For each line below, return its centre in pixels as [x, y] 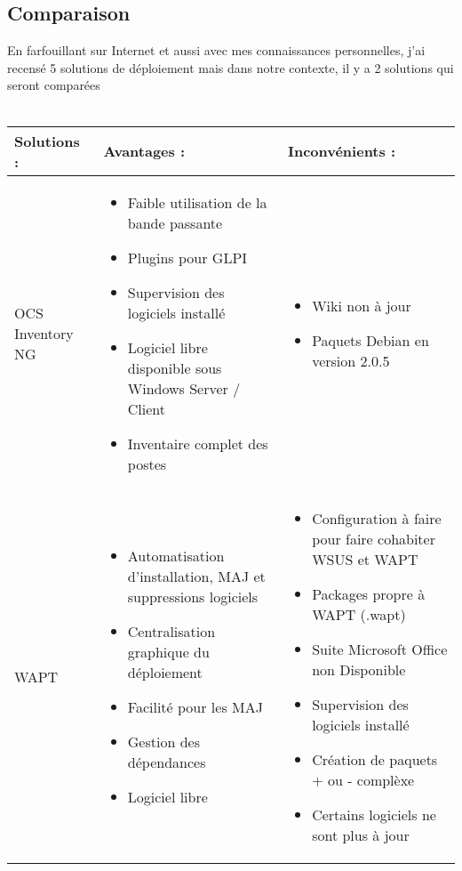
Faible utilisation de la [197, 202]
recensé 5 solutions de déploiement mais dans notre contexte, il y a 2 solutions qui [231, 67]
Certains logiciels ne [374, 814]
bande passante [175, 222]
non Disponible [359, 669]
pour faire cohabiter [374, 538]
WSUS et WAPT [365, 559]
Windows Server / [184, 388]
